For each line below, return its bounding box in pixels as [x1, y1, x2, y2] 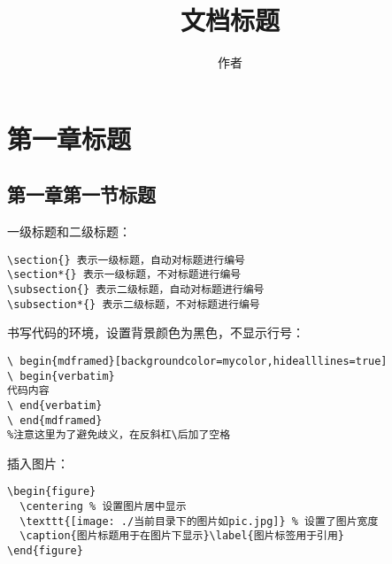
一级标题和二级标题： [7, 222, 131, 241]
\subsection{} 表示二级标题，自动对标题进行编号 [7, 283, 265, 297]
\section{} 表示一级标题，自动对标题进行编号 [7, 253, 245, 267]
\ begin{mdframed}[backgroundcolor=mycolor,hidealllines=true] [7, 354, 388, 367]
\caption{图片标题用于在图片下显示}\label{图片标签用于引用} [19, 529, 344, 543]
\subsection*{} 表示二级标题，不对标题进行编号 [7, 297, 260, 311]
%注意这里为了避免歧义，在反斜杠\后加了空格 [7, 429, 231, 442]
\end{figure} [7, 545, 83, 558]
